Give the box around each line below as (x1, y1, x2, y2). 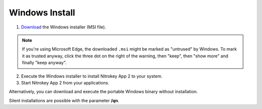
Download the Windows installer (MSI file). (21, 24, 106, 30)
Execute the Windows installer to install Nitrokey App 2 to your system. (21, 73, 163, 79)
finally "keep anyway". (22, 60, 67, 66)
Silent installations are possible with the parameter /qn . (9, 97, 119, 103)
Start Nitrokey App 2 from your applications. (21, 80, 109, 85)
